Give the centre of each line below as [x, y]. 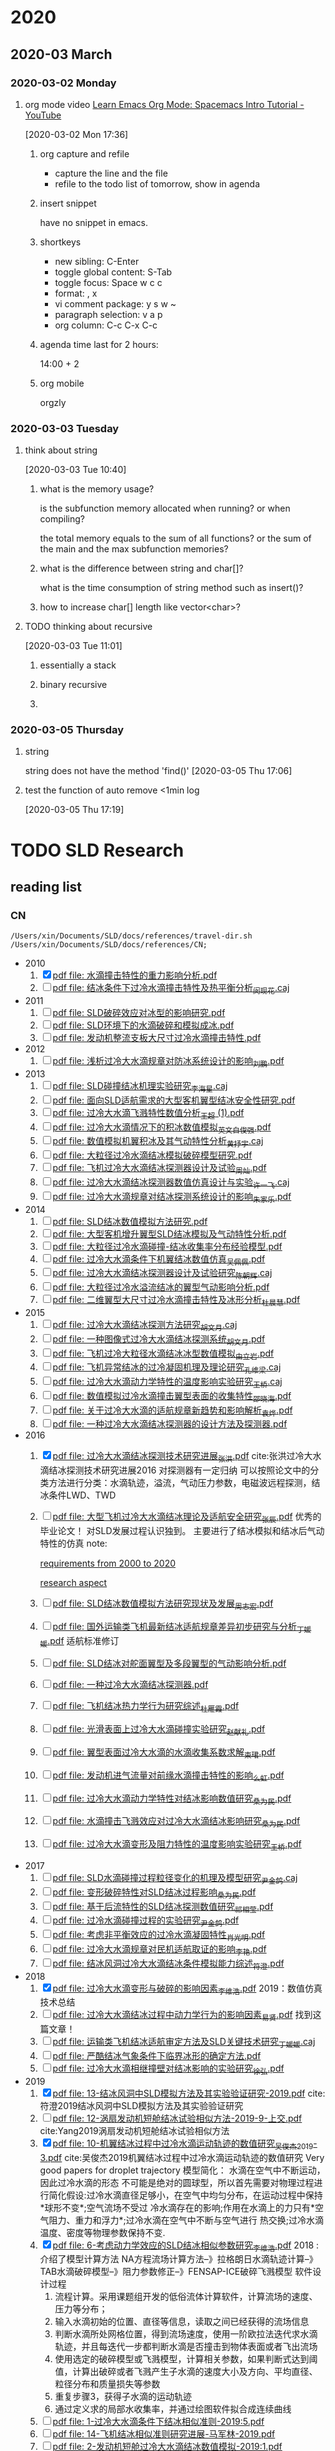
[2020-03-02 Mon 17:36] [76, 134]
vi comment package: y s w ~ [115, 303]
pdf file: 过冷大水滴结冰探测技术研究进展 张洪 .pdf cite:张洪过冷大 [182, 1457]
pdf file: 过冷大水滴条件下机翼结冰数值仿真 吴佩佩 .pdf [159, 1259]
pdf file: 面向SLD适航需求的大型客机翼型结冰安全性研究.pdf [174, 1100]
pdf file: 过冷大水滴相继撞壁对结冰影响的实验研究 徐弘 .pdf [168, 2069]
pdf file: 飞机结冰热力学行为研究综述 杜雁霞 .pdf [146, 1707]
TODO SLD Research [97, 850]
